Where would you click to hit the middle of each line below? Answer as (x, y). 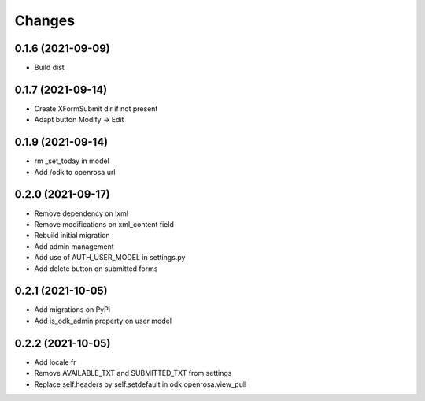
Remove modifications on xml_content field (104, 224)
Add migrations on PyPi (72, 310)
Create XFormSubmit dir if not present (96, 108)
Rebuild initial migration (72, 236)
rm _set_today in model (72, 161)
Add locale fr (55, 362)
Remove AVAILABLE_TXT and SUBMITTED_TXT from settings (133, 373)
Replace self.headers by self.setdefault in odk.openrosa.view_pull (140, 384)
